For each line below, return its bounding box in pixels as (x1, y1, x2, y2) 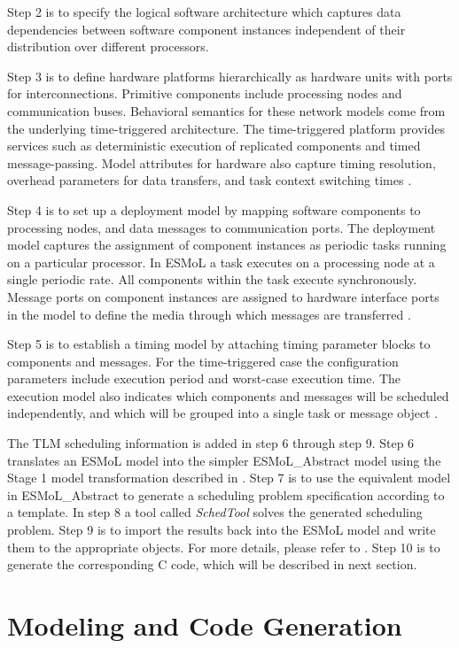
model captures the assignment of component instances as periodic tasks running (7, 235, 447, 254)
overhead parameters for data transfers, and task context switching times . (7, 171, 412, 189)
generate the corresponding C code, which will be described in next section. (7, 555, 417, 574)
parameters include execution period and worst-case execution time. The (7, 369, 401, 388)
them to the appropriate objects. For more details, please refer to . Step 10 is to (7, 537, 440, 556)
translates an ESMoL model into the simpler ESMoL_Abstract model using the (7, 451, 441, 469)
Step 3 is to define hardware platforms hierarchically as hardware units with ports (7, 66, 453, 85)
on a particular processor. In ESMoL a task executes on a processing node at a (7, 252, 435, 271)
